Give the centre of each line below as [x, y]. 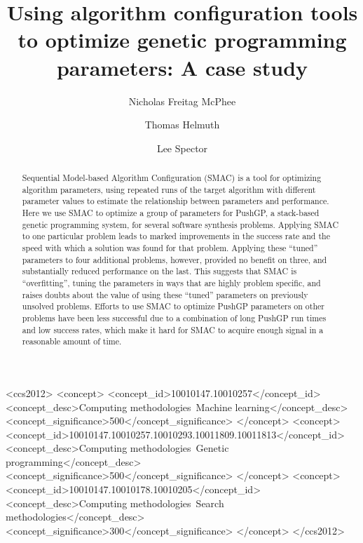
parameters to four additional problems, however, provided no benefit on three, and [174, 259]
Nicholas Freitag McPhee [182, 101]
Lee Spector [182, 148]
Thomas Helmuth [182, 125]
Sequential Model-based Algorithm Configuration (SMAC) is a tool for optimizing [172, 178]
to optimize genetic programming [182, 40]
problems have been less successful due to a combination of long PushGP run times [174, 317]
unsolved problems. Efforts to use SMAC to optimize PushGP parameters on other [173, 306]
